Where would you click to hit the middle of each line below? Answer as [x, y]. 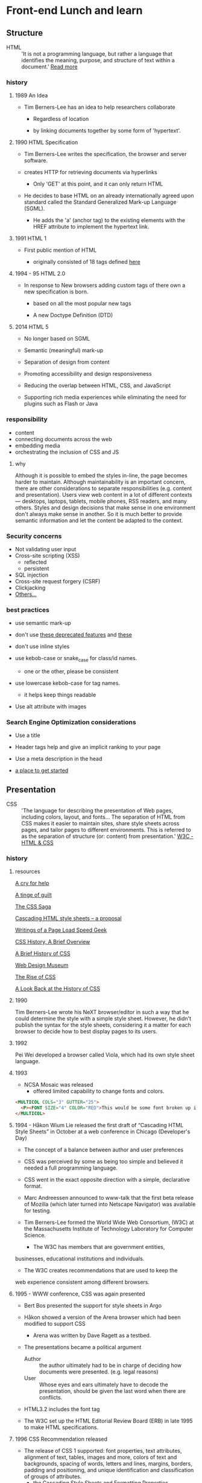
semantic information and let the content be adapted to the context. [99, 520]
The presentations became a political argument [83, 1347]
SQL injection [32, 575]
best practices [28, 610]
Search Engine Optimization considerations [71, 722]
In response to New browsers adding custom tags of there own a [105, 286]
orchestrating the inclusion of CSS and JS [67, 452]
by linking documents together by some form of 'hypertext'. [107, 131]
